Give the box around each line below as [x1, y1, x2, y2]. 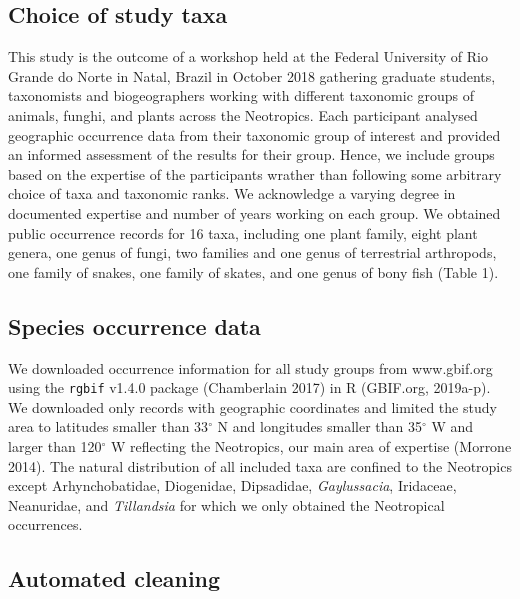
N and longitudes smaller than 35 [217, 416, 422, 437]
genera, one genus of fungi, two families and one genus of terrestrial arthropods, [8, 242, 497, 263]
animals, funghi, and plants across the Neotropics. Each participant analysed [8, 104, 478, 125]
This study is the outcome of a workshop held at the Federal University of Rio [8, 46, 488, 67]
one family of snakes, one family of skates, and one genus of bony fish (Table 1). [8, 261, 499, 282]
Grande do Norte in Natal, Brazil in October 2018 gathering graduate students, [8, 65, 496, 86]
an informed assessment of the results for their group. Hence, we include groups [8, 144, 495, 165]
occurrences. [8, 514, 83, 535]
